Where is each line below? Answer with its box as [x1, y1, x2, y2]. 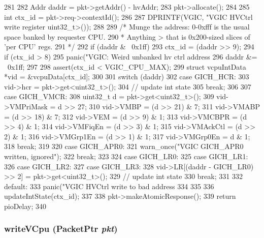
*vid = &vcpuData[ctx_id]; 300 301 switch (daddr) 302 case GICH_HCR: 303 [4, 71, 249, 82]
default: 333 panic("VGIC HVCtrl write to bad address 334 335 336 [4, 181, 214, 191]
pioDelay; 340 [4, 200, 47, 211]
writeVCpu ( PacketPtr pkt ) [4, 222, 118, 235]
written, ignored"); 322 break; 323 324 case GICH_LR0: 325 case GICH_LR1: [4, 151, 248, 161]
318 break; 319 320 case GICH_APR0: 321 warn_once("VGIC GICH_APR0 [4, 141, 244, 152]
